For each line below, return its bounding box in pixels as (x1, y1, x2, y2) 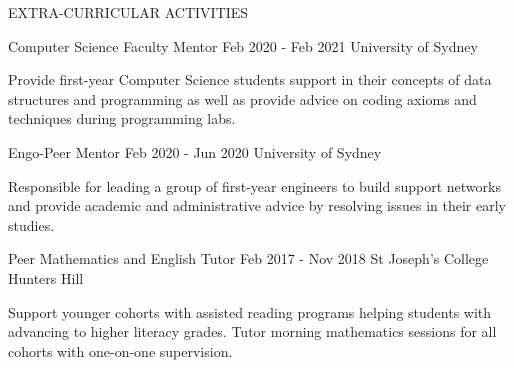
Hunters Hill (8, 267, 84, 288)
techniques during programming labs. (8, 108, 236, 129)
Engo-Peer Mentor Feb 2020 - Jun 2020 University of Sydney (8, 141, 382, 162)
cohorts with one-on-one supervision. (8, 340, 233, 361)
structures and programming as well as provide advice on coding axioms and (8, 88, 477, 109)
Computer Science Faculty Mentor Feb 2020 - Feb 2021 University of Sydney (8, 35, 478, 56)
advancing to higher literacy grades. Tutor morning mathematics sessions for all (8, 321, 497, 342)
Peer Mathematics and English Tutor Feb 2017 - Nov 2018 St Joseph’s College (8, 248, 489, 269)
